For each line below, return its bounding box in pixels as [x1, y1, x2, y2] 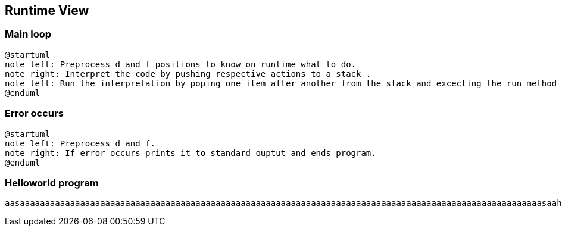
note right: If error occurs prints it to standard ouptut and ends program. [5, 148, 376, 158]
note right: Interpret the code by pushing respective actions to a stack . [5, 68, 371, 79]
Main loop [5, 28, 52, 40]
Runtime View [5, 3, 89, 18]
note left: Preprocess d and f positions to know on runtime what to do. [5, 59, 357, 69]
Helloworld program [5, 176, 99, 189]
